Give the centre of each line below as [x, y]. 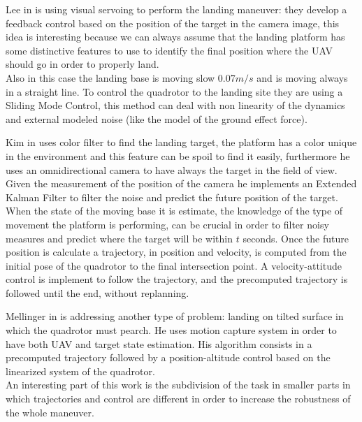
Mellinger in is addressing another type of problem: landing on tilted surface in [175, 316]
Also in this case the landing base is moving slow [110, 77]
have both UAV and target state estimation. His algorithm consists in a [159, 343]
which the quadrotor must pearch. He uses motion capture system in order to [171, 330]
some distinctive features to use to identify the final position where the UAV [169, 50]
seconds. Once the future [296, 238]
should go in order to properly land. [82, 64]
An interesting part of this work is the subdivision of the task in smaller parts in [178, 385]
